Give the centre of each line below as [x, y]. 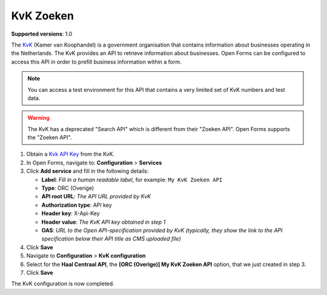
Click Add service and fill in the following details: [88, 171]
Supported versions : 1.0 [42, 34]
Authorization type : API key [77, 205]
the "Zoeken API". [50, 138]
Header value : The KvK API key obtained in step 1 [104, 222]
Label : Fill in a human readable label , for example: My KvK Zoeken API [132, 180]
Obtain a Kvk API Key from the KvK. [71, 154]
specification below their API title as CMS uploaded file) [111, 239]
